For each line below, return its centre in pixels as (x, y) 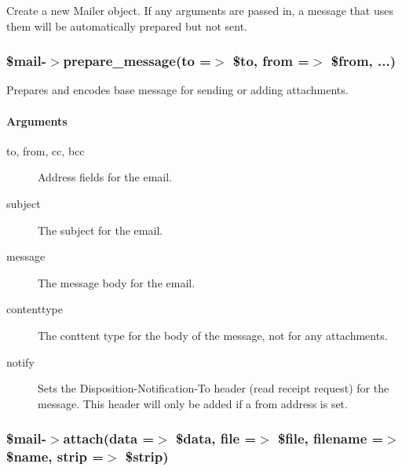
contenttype (35, 309)
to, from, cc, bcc (46, 150)
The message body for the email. (117, 282)
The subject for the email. (100, 230)
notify (20, 361)
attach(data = (109, 438)
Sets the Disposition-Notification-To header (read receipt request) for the (214, 388)
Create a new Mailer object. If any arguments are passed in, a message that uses (200, 10)
